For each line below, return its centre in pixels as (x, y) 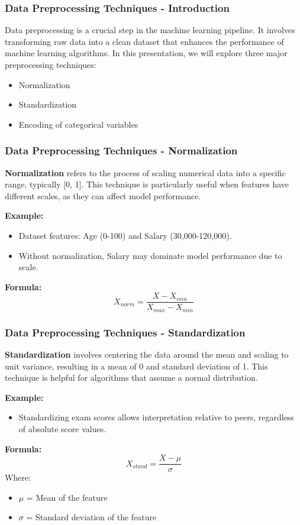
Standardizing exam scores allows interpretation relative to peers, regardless (156, 417)
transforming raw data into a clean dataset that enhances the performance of (144, 41)
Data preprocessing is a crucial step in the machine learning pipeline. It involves (150, 30)
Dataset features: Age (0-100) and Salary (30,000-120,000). (125, 235)
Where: (18, 477)
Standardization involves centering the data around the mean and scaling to (147, 354)
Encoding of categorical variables (78, 124)
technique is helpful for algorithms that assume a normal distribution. (131, 377)
